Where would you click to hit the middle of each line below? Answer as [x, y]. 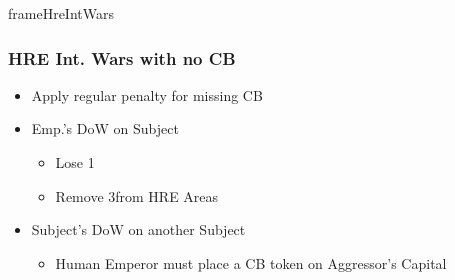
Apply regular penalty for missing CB [147, 94]
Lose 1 [75, 162]
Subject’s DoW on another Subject [138, 229]
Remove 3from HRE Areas [137, 195]
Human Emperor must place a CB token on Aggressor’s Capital [251, 262]
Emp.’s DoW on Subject [105, 128]
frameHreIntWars [61, 13]
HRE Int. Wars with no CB [122, 57]
